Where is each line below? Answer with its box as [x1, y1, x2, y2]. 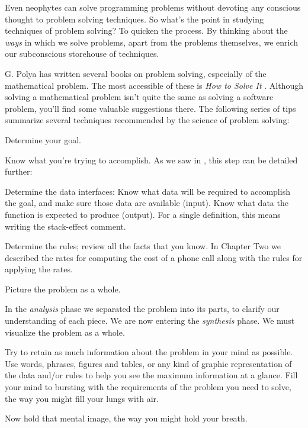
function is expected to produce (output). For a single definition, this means [5, 208, 281, 220]
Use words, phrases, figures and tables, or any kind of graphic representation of [5, 357, 292, 369]
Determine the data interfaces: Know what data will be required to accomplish [5, 185, 290, 197]
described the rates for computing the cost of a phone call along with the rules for [5, 251, 303, 263]
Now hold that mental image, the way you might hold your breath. [5, 412, 248, 424]
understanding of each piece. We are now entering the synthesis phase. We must [5, 314, 295, 327]
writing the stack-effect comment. [5, 220, 126, 232]
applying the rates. [5, 263, 73, 275]
